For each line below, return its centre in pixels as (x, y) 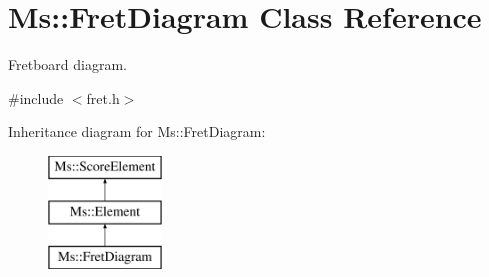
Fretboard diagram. (67, 64)
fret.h (103, 97)
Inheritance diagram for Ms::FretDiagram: (137, 131)
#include (36, 97)
